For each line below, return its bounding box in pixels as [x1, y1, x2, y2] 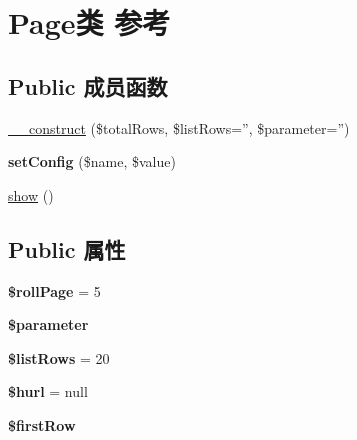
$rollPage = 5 [8, 280, 101, 301]
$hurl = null [8, 381, 88, 402]
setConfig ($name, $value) [8, 151, 176, 172]
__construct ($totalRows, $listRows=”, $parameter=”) [8, 117, 350, 138]
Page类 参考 [8, 2, 171, 43]
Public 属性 [8, 233, 126, 264]
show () [8, 184, 54, 205]
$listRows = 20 [8, 347, 110, 368]
